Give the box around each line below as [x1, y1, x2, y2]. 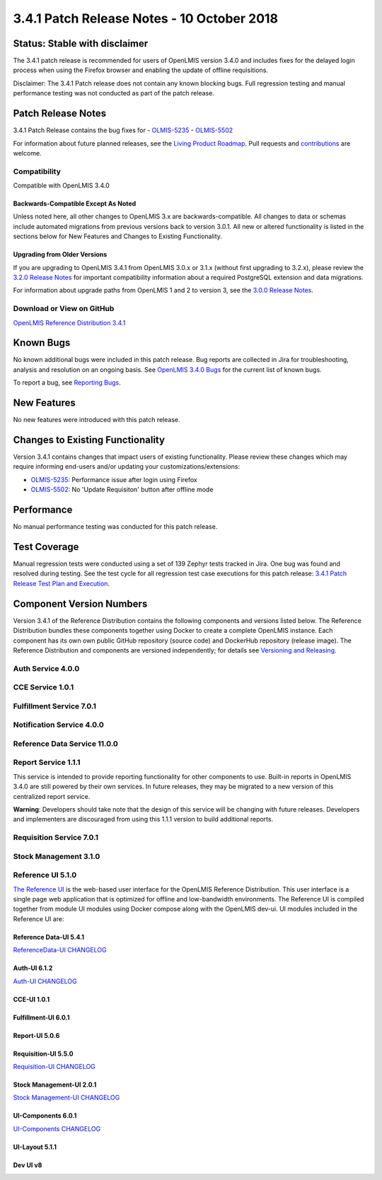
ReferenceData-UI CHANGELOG [13, 946, 107, 954]
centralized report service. [13, 792, 91, 800]
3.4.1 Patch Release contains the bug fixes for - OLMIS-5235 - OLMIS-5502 [13, 126, 233, 134]
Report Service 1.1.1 [13, 757, 81, 767]
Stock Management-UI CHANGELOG [13, 1093, 120, 1102]
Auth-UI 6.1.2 [13, 964, 53, 972]
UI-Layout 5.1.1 [13, 1143, 57, 1151]
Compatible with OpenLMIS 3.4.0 [13, 181, 110, 190]
